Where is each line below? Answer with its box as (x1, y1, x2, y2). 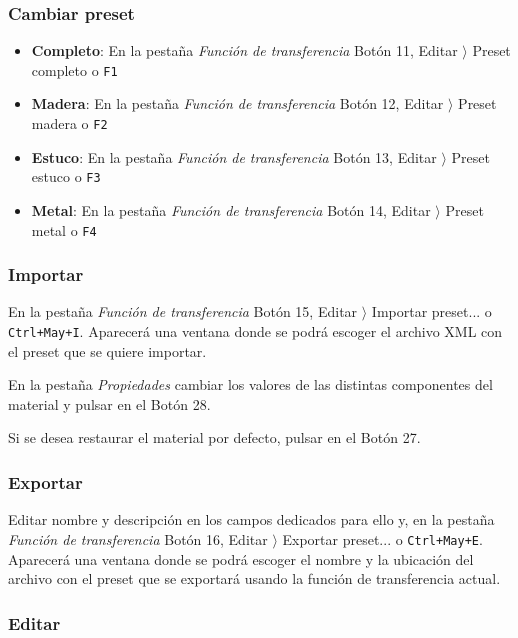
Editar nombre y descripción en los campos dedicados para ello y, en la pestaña (8, 509, 495, 530)
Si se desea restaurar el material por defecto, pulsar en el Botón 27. (8, 427, 421, 448)
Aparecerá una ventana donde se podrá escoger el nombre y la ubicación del (8, 548, 474, 569)
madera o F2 (31, 113, 108, 134)
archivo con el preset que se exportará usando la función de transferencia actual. (8, 568, 501, 589)
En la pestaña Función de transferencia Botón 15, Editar (8, 301, 358, 322)
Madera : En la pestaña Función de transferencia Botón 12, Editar (31, 93, 444, 114)
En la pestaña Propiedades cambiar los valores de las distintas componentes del (8, 374, 493, 395)
